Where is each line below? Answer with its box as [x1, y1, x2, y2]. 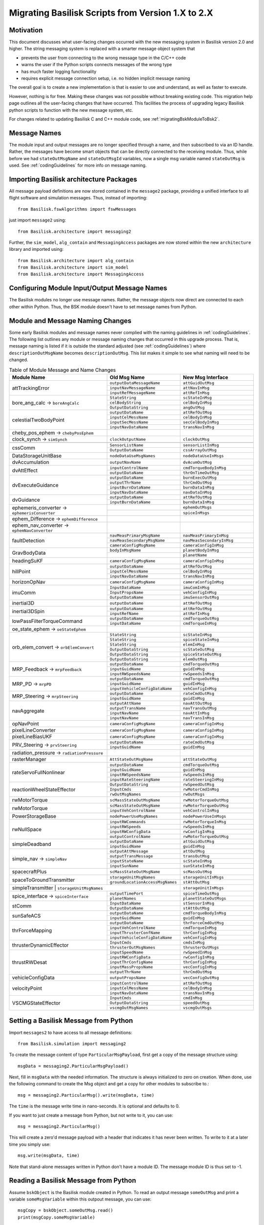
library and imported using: [9, 246, 64, 252]
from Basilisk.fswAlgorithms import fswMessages [18, 206, 136, 212]
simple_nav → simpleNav [12, 855, 67, 862]
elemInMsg [183, 642, 205, 647]
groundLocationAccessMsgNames [110, 880, 177, 884]
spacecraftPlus [12, 868, 47, 875]
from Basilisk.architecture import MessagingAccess [18, 271, 144, 277]
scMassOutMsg [183, 869, 212, 874]
